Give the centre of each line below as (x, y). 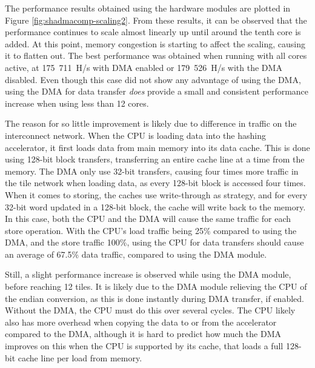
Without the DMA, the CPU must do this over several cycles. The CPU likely (150, 310)
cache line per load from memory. (80, 357)
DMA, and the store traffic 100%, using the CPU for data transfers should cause (154, 242)
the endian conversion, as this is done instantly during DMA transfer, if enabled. (154, 298)
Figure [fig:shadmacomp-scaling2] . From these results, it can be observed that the (156, 20)
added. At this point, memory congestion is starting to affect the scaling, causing (155, 43)
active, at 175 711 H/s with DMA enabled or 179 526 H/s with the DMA (144, 67)
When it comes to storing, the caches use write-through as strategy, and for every (156, 194)
